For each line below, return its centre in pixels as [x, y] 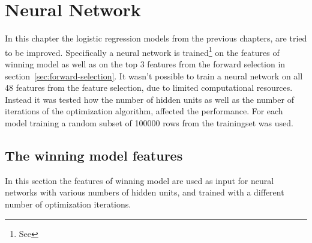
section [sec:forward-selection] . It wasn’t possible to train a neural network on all [154, 75]
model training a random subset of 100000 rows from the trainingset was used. [149, 122]
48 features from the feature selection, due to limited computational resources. [149, 88]
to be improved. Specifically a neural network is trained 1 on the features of [142, 51]
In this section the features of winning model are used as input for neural [139, 180]
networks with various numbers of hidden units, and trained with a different [145, 192]
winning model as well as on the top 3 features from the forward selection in [145, 63]
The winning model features [94, 155]
